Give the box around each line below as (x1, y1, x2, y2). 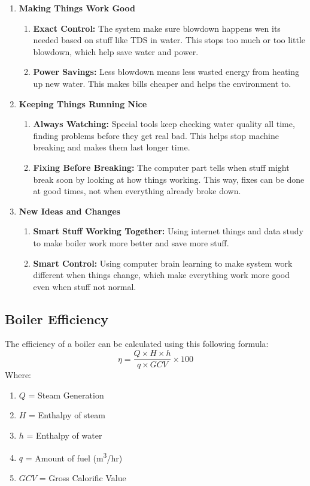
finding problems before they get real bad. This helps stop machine (33, 129, 279, 141)
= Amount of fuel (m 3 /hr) (25, 449, 123, 464)
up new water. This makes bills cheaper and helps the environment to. (33, 77, 291, 89)
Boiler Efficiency (5, 309, 109, 328)
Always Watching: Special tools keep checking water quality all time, (33, 117, 295, 130)
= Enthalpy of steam (29, 409, 105, 421)
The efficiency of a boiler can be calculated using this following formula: (5, 337, 269, 350)
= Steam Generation (28, 388, 104, 401)
